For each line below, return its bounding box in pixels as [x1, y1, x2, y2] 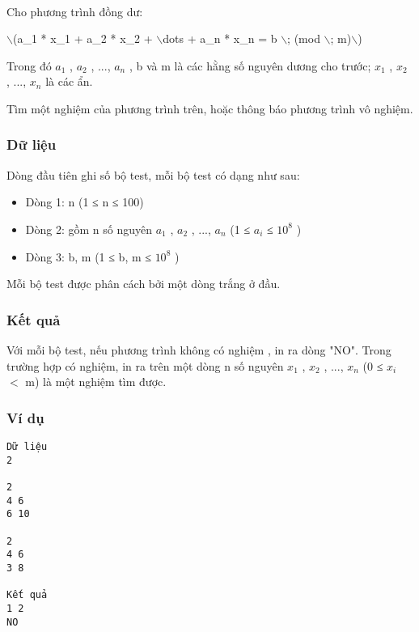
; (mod [287, 30, 320, 47]
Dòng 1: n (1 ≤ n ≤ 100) [25, 193, 144, 210]
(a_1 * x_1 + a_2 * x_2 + [12, 30, 153, 47]
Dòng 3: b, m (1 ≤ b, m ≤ [25, 248, 151, 265]
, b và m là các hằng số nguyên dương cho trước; [129, 57, 371, 74]
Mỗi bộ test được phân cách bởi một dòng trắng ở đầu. [6, 275, 281, 292]
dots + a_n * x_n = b [163, 30, 277, 47]
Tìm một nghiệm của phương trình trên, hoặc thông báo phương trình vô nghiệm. [6, 100, 413, 117]
